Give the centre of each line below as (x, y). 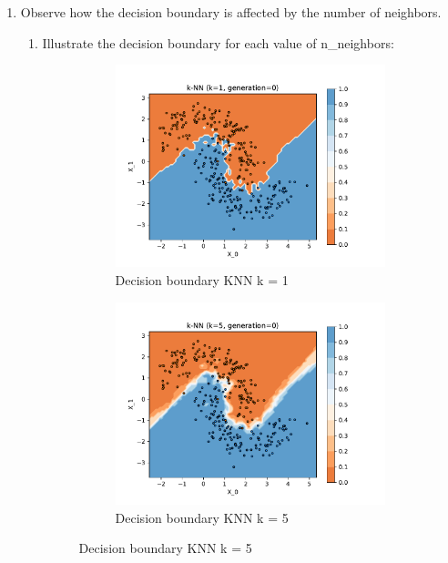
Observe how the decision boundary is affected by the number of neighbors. (231, 12)
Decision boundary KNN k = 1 (202, 280)
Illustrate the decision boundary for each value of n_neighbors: (218, 42)
